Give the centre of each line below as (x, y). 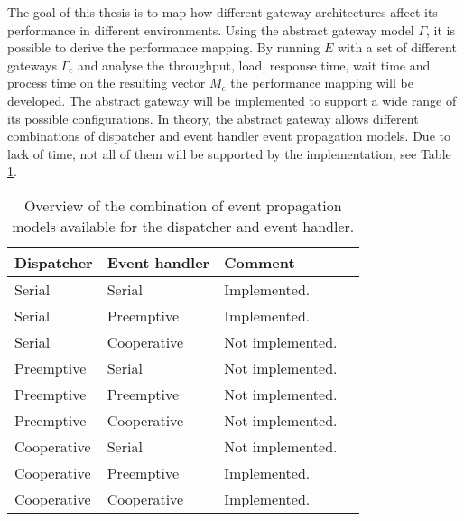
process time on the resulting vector (107, 83)
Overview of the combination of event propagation (183, 205)
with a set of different (397, 47)
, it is (441, 29)
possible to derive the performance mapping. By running (164, 47)
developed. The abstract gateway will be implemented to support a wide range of (232, 100)
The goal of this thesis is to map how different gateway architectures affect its (223, 12)
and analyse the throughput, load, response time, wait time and (254, 65)
